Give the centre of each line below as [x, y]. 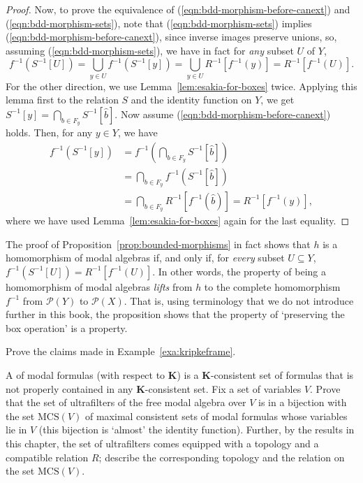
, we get [277, 100]
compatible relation [47, 457]
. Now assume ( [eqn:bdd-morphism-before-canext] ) [223, 114]
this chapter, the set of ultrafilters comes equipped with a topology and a [162, 443]
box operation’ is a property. [67, 327]
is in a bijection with [303, 402]
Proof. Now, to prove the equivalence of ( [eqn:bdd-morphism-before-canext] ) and [178, 9]
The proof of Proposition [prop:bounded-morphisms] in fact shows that [158, 244]
